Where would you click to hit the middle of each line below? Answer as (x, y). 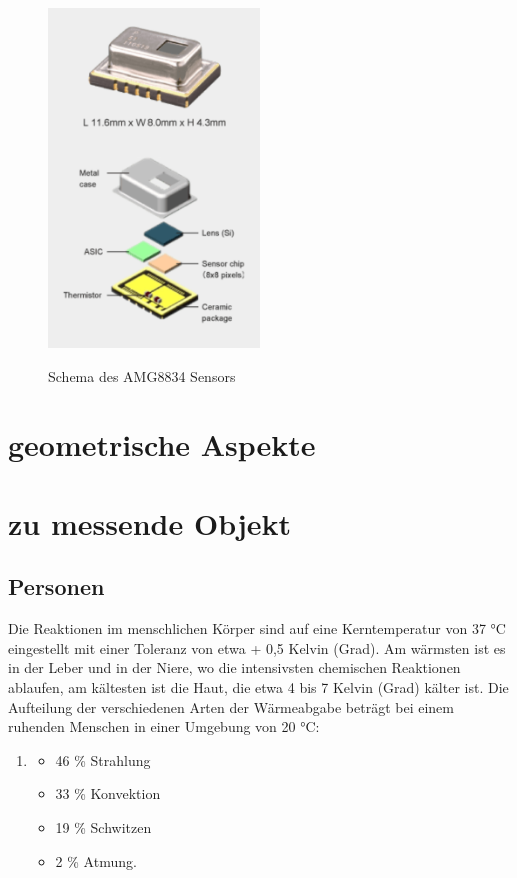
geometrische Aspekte (162, 444)
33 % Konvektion (108, 793)
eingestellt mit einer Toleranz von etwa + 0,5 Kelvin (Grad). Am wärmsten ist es (257, 647)
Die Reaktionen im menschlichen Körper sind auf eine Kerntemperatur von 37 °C (257, 628)
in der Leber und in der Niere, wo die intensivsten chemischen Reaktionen (234, 667)
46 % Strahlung (103, 759)
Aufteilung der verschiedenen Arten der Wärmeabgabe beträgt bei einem (231, 706)
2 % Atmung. (96, 860)
